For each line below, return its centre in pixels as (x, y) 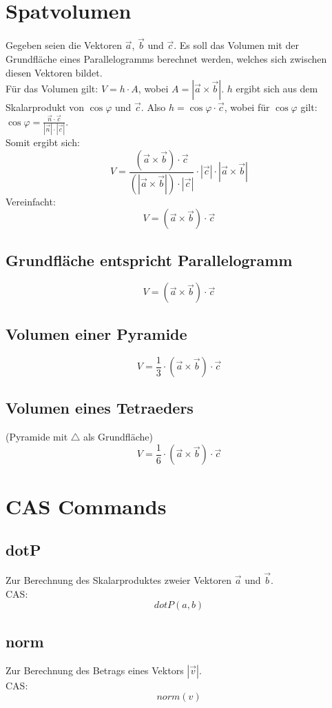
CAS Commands (86, 506)
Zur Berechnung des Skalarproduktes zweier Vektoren (119, 580)
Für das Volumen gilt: (52, 89)
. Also (153, 107)
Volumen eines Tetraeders (100, 408)
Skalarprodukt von (45, 107)
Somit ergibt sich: (43, 142)
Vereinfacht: (31, 201)
